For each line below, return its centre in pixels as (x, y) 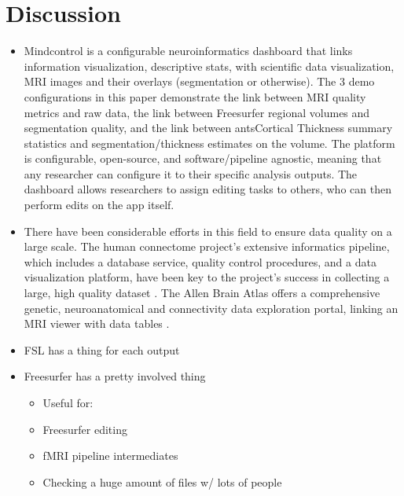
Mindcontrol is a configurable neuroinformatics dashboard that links (188, 51)
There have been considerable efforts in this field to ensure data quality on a (208, 231)
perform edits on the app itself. (99, 205)
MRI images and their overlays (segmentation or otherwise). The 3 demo (199, 81)
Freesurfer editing (85, 429)
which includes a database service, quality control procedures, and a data (200, 261)
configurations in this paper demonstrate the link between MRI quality (195, 96)
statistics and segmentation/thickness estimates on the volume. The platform (209, 143)
